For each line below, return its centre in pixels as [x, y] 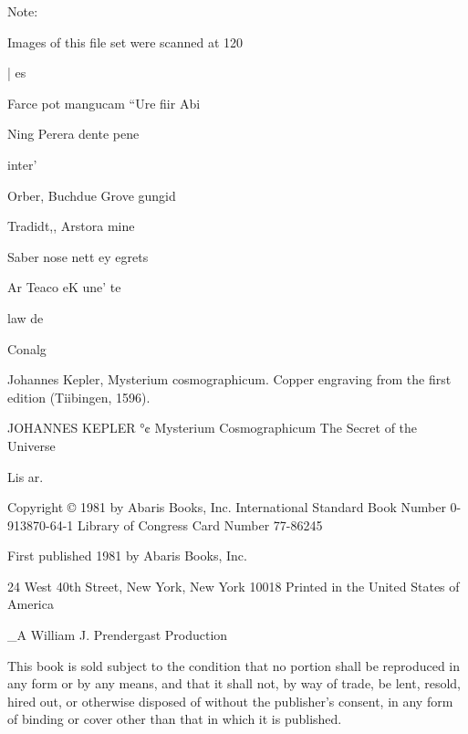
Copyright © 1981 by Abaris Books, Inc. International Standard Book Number [227, 507]
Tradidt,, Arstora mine [71, 226]
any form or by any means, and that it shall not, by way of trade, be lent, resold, [234, 683]
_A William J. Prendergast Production [118, 635]
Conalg [27, 348]
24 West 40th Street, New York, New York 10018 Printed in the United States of [234, 586]
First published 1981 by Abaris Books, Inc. [127, 556]
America [31, 604]
